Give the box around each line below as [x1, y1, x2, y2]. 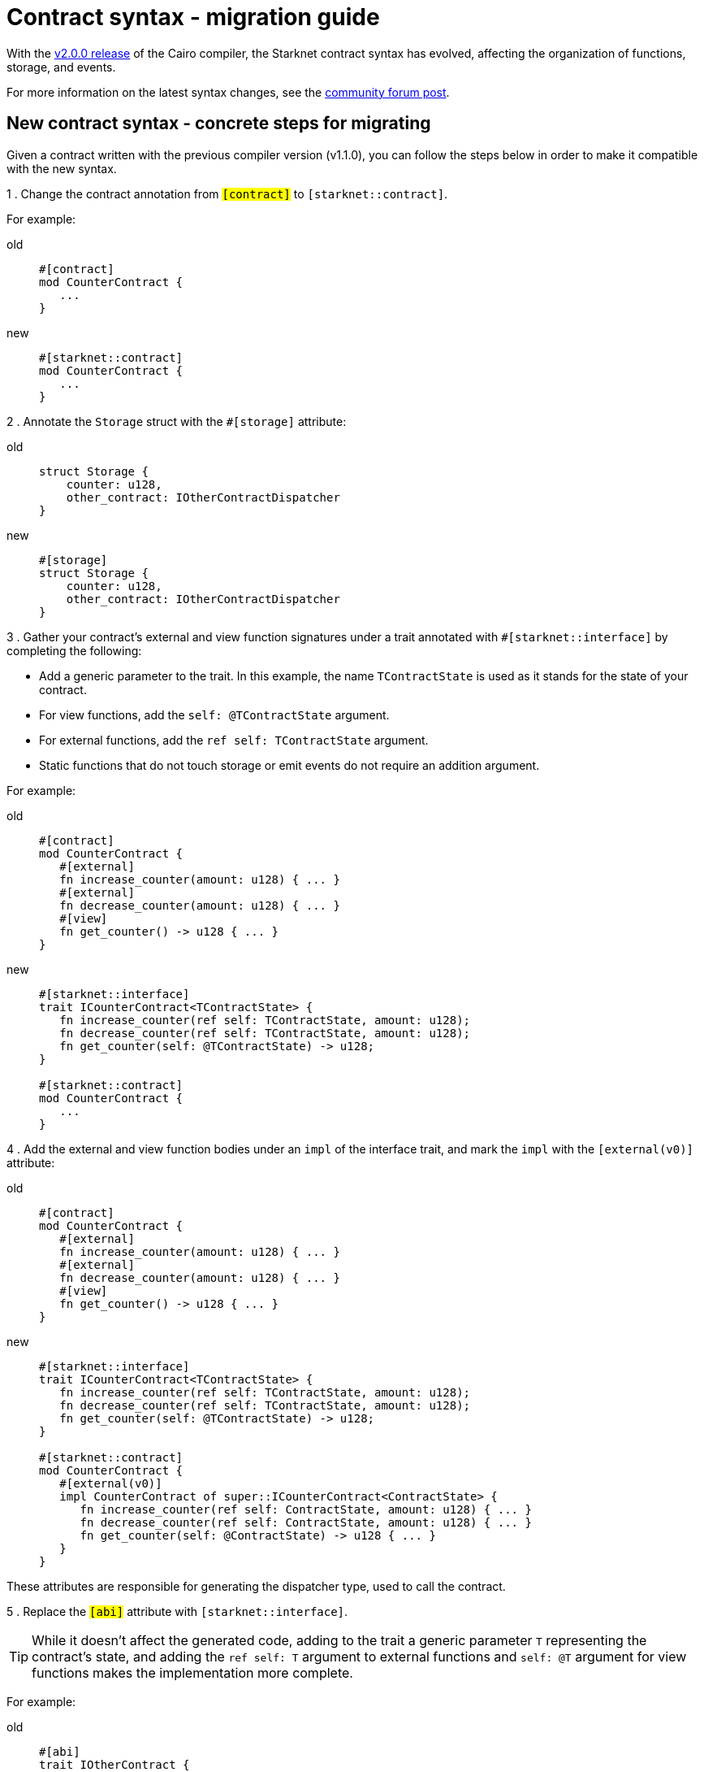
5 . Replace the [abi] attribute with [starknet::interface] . [6, 1604, 348, 1618]
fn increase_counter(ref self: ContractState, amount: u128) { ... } [80, 1502, 532, 1516]
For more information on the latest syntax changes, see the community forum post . [6, 85, 450, 99]
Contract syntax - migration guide [6, 3, 380, 31]
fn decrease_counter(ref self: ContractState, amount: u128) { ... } [80, 1515, 532, 1529]
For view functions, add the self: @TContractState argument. [39, 707, 390, 722]
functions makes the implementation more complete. [32, 1664, 353, 1681]
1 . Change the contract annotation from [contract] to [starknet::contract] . [6, 186, 448, 201]
